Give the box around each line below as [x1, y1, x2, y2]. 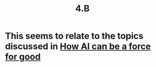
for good [5, 51, 41, 63]
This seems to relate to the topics [5, 30, 144, 42]
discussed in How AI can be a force [5, 41, 151, 52]
